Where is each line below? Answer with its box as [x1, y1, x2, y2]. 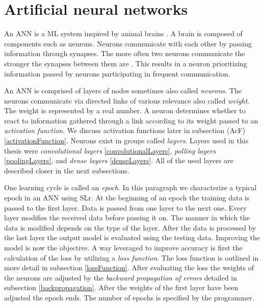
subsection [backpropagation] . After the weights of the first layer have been [4, 282, 239, 293]
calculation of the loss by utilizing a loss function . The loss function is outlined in [4, 252, 259, 263]
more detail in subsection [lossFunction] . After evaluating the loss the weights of [4, 262, 254, 273]
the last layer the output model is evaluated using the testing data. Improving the [4, 232, 260, 243]
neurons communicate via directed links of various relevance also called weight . [4, 95, 250, 106]
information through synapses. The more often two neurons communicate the [4, 48, 245, 59]
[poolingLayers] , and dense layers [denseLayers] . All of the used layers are [4, 155, 233, 166]
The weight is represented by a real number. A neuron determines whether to [4, 105, 246, 116]
